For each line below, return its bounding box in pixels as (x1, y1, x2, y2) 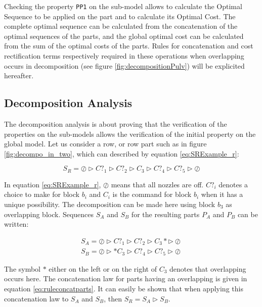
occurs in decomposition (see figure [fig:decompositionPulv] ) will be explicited (4, 60, 245, 71)
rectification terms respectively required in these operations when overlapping (4, 50, 244, 61)
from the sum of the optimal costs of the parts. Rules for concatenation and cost (4, 40, 253, 51)
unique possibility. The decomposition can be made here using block (4, 199, 215, 210)
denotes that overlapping (169, 263, 246, 274)
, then (104, 293, 122, 303)
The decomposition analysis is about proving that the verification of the (4, 119, 227, 129)
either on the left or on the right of (49, 263, 157, 274)
